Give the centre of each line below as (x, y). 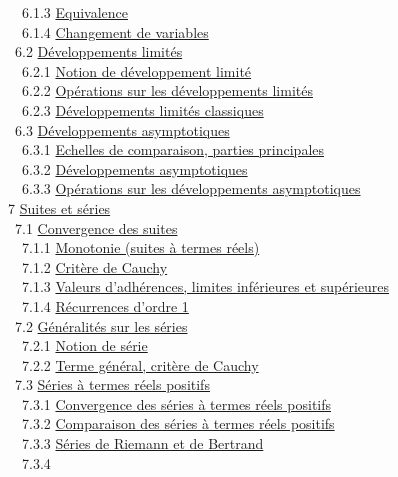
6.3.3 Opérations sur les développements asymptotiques (191, 188)
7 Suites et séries (59, 207)
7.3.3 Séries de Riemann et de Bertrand (142, 443)
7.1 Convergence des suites (96, 227)
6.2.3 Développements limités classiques (142, 109)
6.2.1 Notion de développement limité (136, 70)
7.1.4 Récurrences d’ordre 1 (105, 305)
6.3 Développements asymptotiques (122, 129)
